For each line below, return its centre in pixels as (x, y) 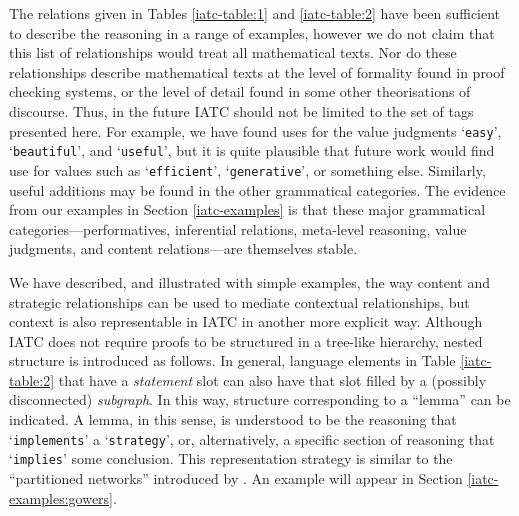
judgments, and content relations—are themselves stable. (183, 248)
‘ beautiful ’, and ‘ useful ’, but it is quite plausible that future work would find (252, 150)
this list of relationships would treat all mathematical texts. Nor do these (233, 52)
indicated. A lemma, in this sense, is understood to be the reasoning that (233, 419)
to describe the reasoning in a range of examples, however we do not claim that (252, 32)
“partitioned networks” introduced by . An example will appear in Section (236, 477)
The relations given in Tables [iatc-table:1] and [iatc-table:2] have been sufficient (255, 13)
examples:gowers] (61, 497)
